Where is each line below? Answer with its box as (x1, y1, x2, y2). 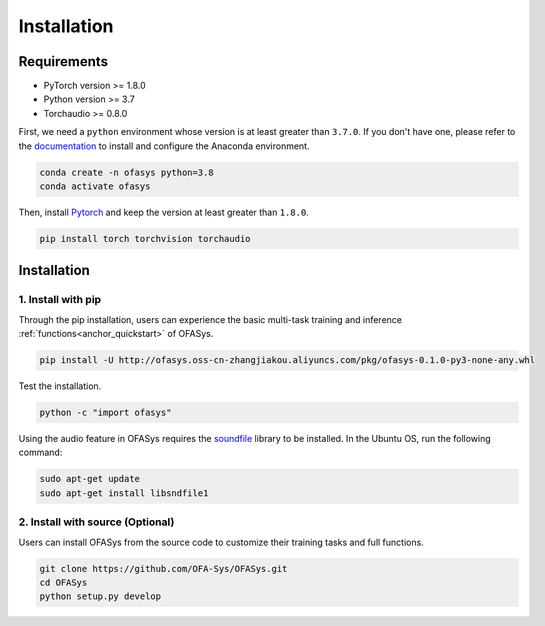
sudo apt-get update (39, 473, 140, 485)
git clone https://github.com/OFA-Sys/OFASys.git (39, 563, 288, 574)
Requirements (18, 53, 109, 70)
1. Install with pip (18, 293, 102, 307)
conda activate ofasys (39, 181, 151, 192)
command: (18, 446, 63, 459)
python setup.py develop (39, 591, 162, 602)
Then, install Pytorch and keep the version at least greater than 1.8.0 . (18, 206, 309, 218)
